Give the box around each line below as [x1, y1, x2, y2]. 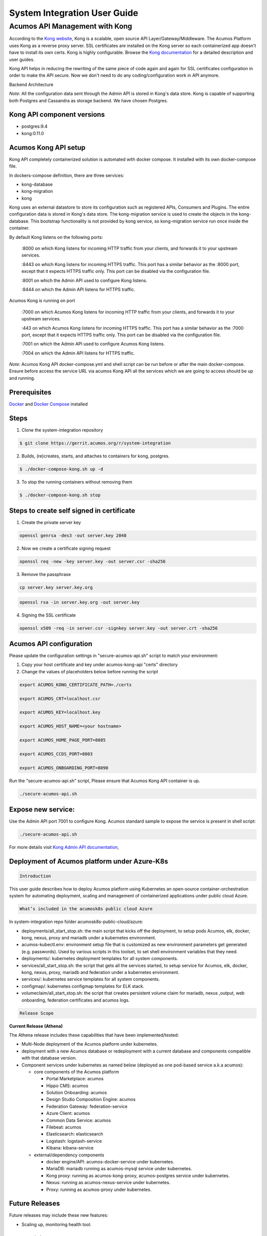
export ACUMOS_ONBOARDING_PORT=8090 [19, 765, 109, 771]
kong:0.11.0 [21, 130, 44, 136]
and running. [9, 375, 36, 381]
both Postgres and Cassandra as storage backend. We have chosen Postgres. [9, 97, 168, 103]
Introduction [19, 873, 51, 879]
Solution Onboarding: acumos [46, 1090, 107, 1096]
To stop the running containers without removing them [21, 479, 133, 485]
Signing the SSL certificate [21, 612, 76, 618]
